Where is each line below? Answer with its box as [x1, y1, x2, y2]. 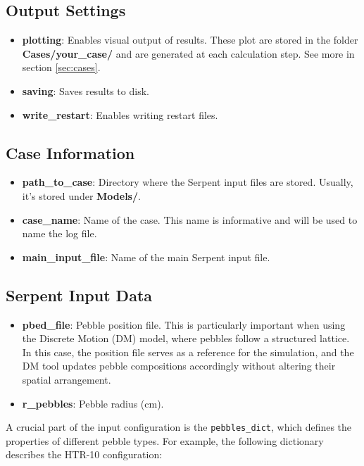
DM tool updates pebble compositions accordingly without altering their [22, 358, 336, 373]
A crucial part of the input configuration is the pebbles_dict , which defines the [6, 420, 352, 434]
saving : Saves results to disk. [22, 83, 149, 98]
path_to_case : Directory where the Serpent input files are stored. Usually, [22, 175, 353, 189]
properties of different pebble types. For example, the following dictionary [6, 433, 324, 448]
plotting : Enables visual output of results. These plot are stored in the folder [22, 32, 358, 47]
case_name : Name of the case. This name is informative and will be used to [22, 212, 358, 227]
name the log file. [22, 226, 97, 241]
